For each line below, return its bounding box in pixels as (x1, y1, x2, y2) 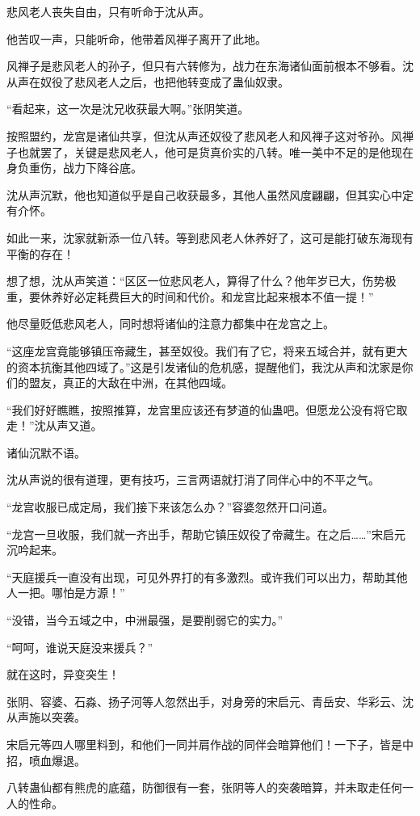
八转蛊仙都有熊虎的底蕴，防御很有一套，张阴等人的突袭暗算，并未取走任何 (6, 779, 402, 796)
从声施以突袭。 (6, 709, 86, 726)
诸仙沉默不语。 (6, 444, 86, 461)
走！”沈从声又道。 (6, 417, 103, 434)
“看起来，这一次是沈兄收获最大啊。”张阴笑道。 (6, 100, 250, 117)
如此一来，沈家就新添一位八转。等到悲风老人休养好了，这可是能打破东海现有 (6, 229, 414, 246)
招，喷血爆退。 (6, 751, 86, 768)
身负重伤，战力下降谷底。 (6, 159, 142, 176)
